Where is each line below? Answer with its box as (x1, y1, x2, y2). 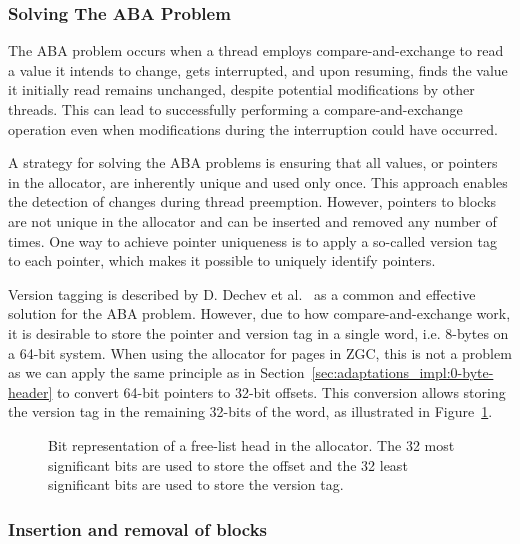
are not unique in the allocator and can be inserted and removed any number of (8, 210, 497, 231)
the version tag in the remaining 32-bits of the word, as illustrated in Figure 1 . (8, 401, 493, 422)
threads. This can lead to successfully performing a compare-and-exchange (8, 99, 463, 119)
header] (8, 381, 53, 402)
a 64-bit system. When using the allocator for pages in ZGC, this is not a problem (8, 342, 512, 363)
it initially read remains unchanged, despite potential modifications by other (8, 79, 475, 100)
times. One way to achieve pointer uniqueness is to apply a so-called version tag (8, 230, 497, 251)
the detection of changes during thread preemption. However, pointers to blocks (8, 191, 497, 212)
